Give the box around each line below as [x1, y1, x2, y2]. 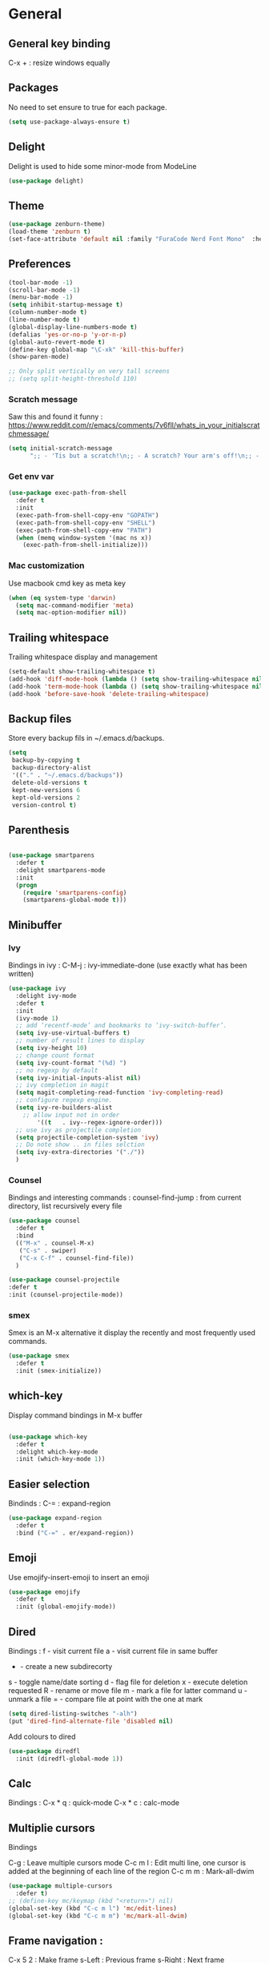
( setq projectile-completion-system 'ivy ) [15, 1133, 159, 1141]
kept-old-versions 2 [11, 794, 81, 802]
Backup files [8, 712, 72, 726]
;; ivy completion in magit [15, 1081, 110, 1089]
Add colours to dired [8, 1732, 76, 1741]
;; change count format [15, 1051, 94, 1060]
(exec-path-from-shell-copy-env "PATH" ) [15, 526, 152, 534]
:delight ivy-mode [15, 992, 78, 1000]
